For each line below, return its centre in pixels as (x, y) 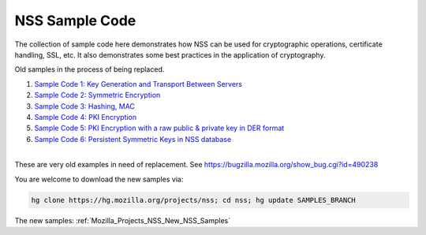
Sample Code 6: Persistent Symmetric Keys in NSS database (133, 139)
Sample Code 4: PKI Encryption (86, 117)
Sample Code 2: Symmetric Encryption (97, 95)
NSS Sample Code (75, 21)
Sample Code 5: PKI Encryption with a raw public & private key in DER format (159, 128)
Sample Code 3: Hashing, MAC (85, 106)
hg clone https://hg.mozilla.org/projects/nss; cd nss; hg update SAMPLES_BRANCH (194, 200)
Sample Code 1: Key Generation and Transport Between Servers (138, 84)
